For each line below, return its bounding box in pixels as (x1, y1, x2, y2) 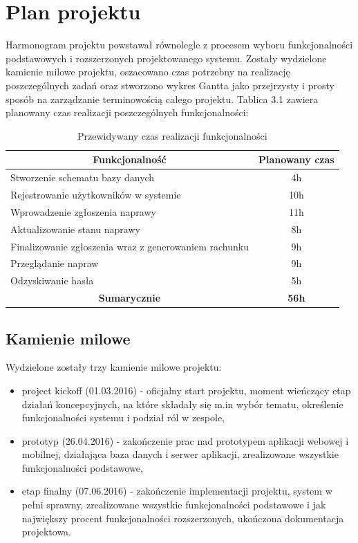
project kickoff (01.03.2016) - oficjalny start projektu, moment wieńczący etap (21, 383, 351, 397)
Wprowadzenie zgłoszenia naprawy (10, 204, 156, 219)
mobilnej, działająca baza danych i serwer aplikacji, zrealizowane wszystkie (21, 447, 339, 461)
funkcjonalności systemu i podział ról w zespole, (21, 410, 225, 425)
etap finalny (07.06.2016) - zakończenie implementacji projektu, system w (21, 484, 332, 498)
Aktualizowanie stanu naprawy (10, 221, 140, 236)
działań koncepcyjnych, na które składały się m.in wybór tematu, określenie (21, 396, 343, 411)
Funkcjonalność (93, 152, 167, 167)
